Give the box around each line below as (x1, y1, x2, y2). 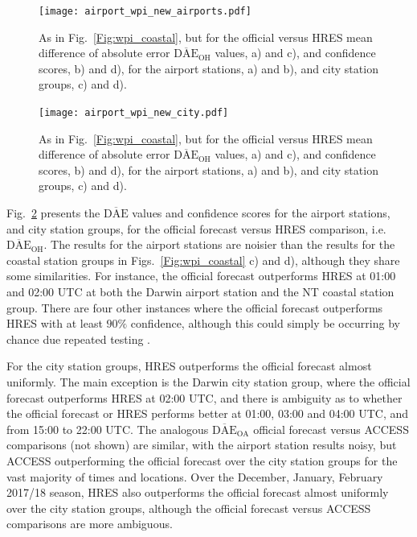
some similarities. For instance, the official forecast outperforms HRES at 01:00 (6, 267, 396, 284)
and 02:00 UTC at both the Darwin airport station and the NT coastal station (6, 283, 395, 300)
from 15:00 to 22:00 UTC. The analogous (6, 420, 209, 437)
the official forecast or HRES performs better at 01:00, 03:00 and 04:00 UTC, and (6, 405, 409, 422)
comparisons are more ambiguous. (6, 515, 173, 532)
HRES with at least (6, 315, 103, 332)
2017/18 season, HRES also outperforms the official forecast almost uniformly (6, 484, 389, 501)
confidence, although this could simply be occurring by (130, 315, 400, 332)
